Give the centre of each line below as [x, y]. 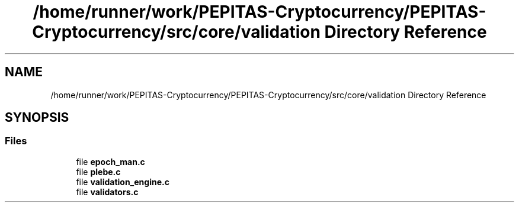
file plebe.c [98, 172]
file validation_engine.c [123, 182]
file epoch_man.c [110, 161]
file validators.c [107, 192]
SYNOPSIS [37, 118]
